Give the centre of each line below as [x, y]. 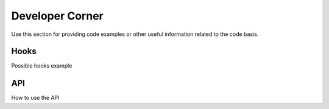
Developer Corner [57, 16]
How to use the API [35, 98]
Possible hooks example [42, 66]
